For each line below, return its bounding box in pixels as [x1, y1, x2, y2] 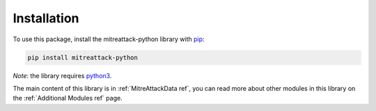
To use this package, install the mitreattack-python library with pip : [13, 35, 205, 43]
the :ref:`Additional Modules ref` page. [13, 94, 123, 103]
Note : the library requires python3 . [13, 71, 112, 80]
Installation [13, 10, 79, 26]
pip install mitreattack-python [27, 53, 139, 61]
